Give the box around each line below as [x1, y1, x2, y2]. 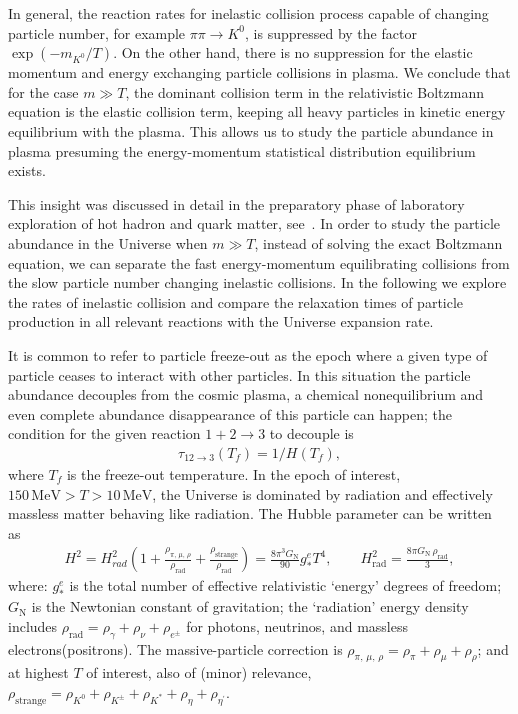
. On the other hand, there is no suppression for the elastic [113, 42, 473, 63]
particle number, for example [8, 22, 186, 43]
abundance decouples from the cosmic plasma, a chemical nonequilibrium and [8, 384, 484, 405]
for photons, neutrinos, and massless [186, 615, 408, 636]
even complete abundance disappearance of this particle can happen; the [8, 403, 452, 424]
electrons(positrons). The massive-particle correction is [8, 638, 343, 659]
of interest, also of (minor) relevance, [86, 662, 312, 683]
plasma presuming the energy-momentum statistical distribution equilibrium [8, 140, 476, 161]
